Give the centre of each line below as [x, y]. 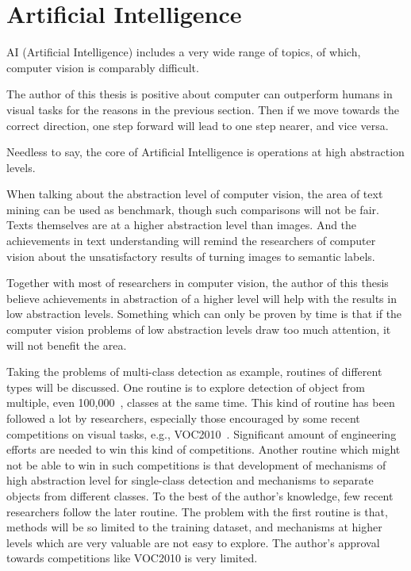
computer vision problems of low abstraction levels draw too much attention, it [199, 330]
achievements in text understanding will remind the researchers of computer [191, 241]
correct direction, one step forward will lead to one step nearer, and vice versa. [198, 125]
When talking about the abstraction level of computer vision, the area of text [195, 194]
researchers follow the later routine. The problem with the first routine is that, [197, 511]
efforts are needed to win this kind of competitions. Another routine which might [204, 449]
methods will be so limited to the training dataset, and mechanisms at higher [194, 527]
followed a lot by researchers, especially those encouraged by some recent [183, 418]
